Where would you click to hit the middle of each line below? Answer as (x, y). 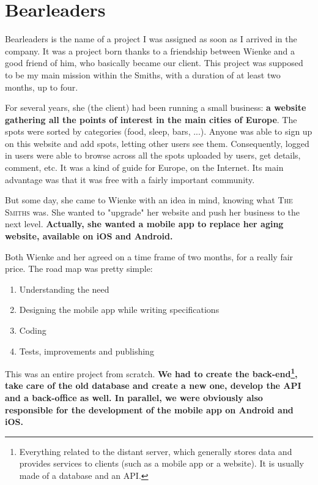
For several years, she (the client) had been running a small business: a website (156, 107)
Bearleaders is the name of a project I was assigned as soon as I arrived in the (151, 39)
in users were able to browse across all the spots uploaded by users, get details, (153, 155)
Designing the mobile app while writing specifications (119, 310)
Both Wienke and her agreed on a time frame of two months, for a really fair (149, 256)
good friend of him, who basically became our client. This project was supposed (154, 63)
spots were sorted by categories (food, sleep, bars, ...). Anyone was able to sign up (159, 131)
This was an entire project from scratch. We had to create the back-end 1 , (151, 373)
